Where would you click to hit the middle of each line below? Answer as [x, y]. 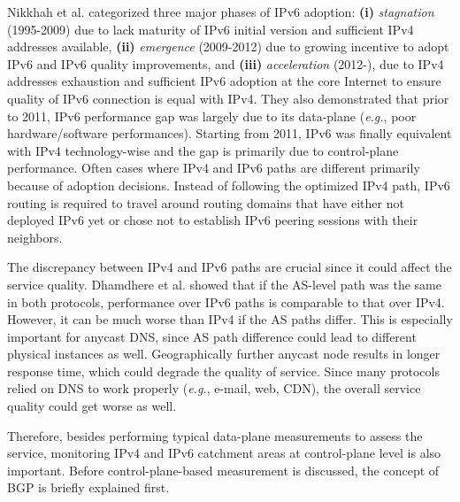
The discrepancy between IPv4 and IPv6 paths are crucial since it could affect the [230, 267]
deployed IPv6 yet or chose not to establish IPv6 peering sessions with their [213, 220]
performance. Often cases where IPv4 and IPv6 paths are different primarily [214, 168]
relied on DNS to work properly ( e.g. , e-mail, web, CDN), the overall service [214, 388]
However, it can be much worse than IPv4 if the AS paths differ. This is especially [230, 319]
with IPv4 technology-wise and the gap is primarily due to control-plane [203, 150]
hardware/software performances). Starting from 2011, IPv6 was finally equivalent [230, 133]
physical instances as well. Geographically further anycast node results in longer [224, 354]
